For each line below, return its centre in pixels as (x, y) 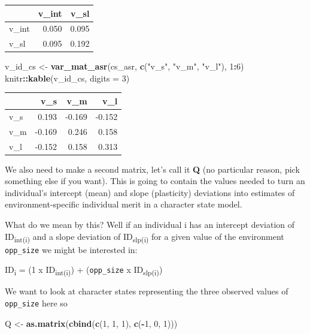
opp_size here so (36, 303)
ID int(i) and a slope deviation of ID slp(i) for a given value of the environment (145, 237)
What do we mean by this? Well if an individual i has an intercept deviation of (150, 224)
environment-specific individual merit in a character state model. (124, 204)
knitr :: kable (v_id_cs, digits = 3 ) (67, 78)
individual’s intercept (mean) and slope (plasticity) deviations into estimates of (150, 192)
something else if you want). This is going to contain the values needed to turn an (155, 181)
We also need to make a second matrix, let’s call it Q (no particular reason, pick (152, 169)
